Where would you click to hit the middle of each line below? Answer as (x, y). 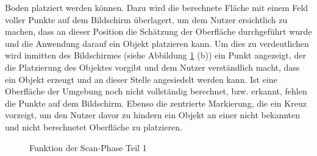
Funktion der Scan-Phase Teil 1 (88, 147)
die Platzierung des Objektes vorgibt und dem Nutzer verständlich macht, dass (152, 67)
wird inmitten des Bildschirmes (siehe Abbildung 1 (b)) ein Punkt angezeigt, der (155, 55)
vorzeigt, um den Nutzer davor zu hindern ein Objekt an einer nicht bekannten (153, 115)
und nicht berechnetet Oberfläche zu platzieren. (94, 126)
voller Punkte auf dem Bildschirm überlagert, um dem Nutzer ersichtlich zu (146, 19)
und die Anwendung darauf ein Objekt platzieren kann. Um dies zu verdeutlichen (157, 43)
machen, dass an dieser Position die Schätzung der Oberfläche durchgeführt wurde (158, 31)
